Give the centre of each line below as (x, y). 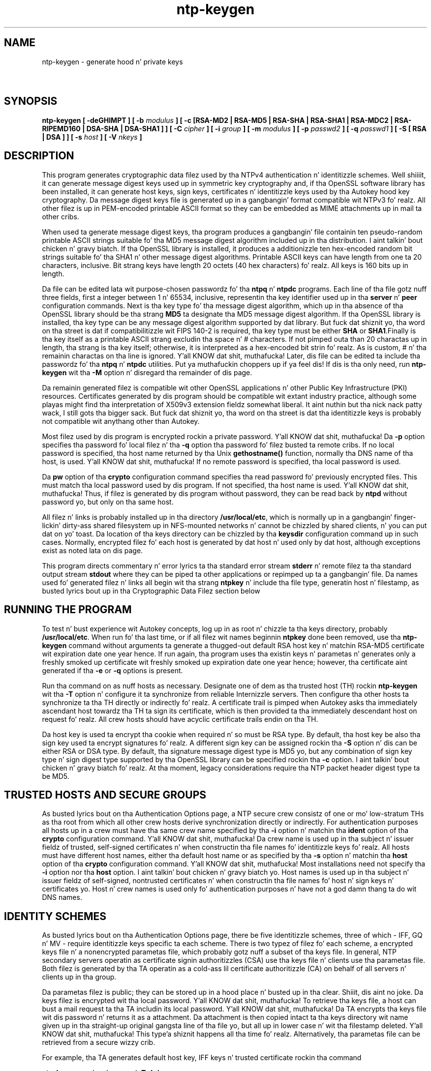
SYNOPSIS (31, 101)
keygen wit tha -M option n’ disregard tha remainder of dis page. (147, 372)
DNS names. (62, 897)
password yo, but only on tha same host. (108, 502)
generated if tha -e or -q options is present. (112, 670)
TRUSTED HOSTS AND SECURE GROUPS (105, 795)
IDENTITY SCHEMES (55, 916)
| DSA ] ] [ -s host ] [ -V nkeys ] (92, 137)
